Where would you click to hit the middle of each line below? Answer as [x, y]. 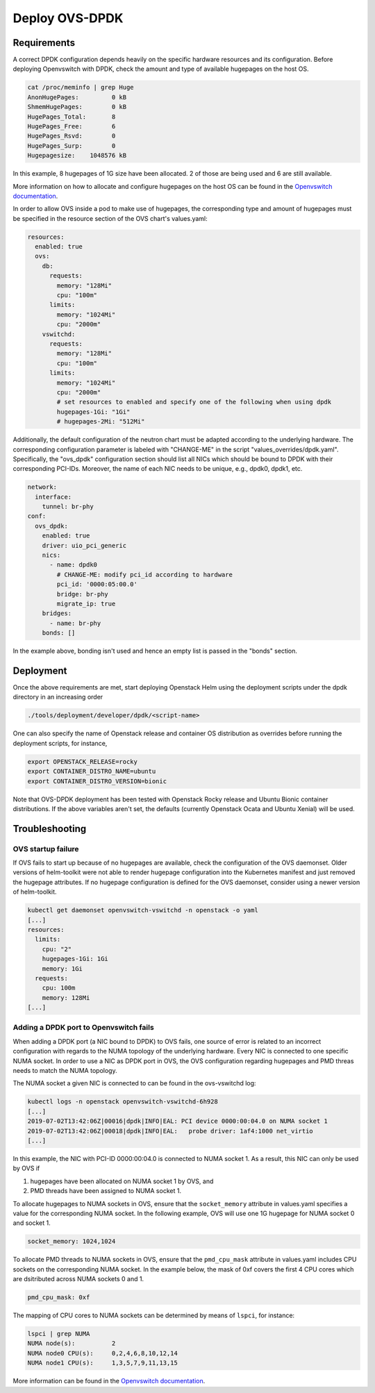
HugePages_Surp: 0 [72, 145]
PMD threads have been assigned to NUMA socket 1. [106, 1191]
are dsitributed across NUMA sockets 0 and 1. [78, 1279]
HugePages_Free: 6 [72, 126]
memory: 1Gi [62, 968]
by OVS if [26, 1168]
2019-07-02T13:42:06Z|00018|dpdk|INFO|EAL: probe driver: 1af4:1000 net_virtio [170, 1131]
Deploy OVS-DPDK [68, 18]
